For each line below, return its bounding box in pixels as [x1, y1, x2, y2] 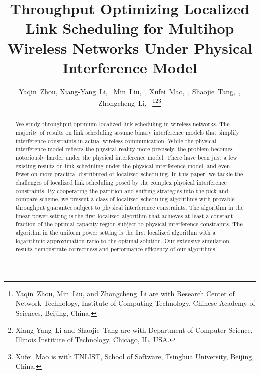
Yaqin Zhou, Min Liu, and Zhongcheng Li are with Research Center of [15, 288, 235, 298]
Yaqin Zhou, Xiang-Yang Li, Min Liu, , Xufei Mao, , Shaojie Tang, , [19, 86, 241, 96]
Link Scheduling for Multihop [25, 18, 234, 38]
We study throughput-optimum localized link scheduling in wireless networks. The [15, 120, 230, 128]
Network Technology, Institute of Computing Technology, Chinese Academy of [15, 298, 255, 308]
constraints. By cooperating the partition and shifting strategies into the [15, 186, 204, 195]
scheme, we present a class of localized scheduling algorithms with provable [39, 195, 235, 203]
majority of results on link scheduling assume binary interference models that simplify [15, 128, 239, 136]
